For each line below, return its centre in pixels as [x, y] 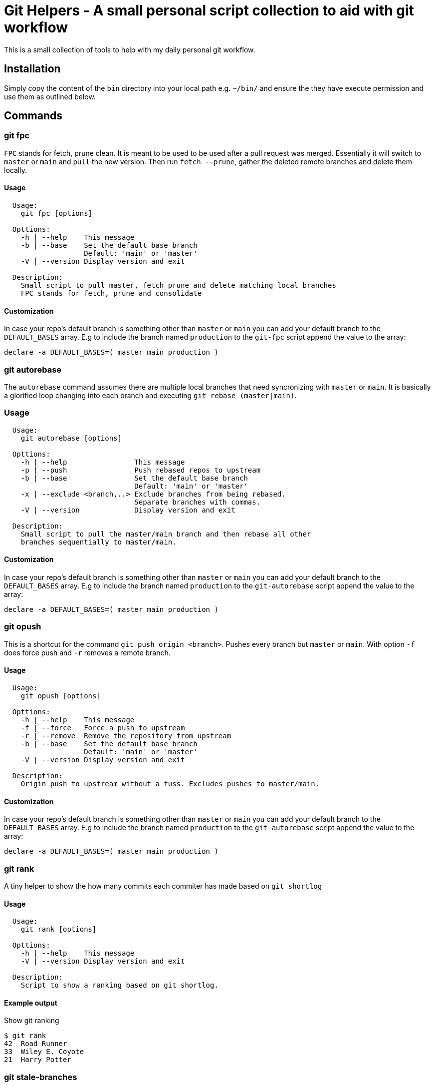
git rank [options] [59, 929]
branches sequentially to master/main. [99, 542]
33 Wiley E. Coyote [44, 1052]
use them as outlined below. [50, 96]
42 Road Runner [36, 1044]
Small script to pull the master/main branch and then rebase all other [166, 534]
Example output [31, 1003]
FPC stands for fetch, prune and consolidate [111, 293]
